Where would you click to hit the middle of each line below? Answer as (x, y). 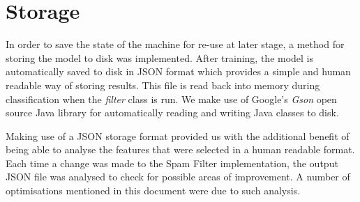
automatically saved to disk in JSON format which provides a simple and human (178, 71)
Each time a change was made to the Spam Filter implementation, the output (172, 163)
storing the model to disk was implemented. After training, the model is (160, 57)
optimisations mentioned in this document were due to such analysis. (153, 191)
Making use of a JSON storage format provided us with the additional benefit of (178, 135)
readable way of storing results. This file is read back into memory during (163, 85)
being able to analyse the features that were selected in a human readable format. (180, 149)
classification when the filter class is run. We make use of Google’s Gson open (171, 99)
